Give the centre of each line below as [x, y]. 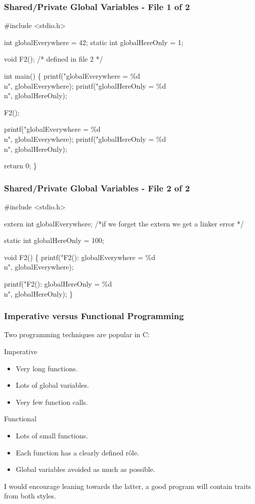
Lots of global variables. [52, 385]
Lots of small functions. [52, 435]
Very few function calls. [52, 402]
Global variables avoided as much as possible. [85, 469]
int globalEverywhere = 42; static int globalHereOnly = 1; [94, 42]
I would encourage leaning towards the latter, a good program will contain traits [128, 486]
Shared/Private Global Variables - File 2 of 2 [97, 188]
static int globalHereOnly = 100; [54, 240]
